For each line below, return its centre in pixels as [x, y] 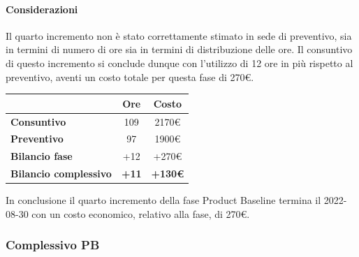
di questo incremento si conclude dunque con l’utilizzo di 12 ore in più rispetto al [179, 63]
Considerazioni [42, 9]
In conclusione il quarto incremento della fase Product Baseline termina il [163, 200]
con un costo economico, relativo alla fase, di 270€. [141, 213]
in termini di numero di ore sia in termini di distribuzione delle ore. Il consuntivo [179, 49]
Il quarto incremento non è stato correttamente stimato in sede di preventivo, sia [179, 35]
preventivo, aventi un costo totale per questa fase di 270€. [130, 76]
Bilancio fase [42, 156]
